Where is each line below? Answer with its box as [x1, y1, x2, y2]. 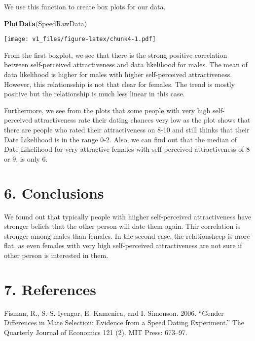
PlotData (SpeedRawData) [4, 18, 87, 28]
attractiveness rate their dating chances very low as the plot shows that [34, 115, 251, 125]
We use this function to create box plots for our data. [4, 1, 166, 11]
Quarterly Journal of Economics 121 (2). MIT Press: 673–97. [4, 327, 187, 337]
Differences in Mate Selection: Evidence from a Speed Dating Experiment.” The [4, 317, 245, 328]
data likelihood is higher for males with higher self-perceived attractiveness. [4, 69, 232, 80]
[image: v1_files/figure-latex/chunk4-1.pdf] [4, 36, 156, 43]
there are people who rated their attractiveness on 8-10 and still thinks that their [4, 125, 250, 134]
